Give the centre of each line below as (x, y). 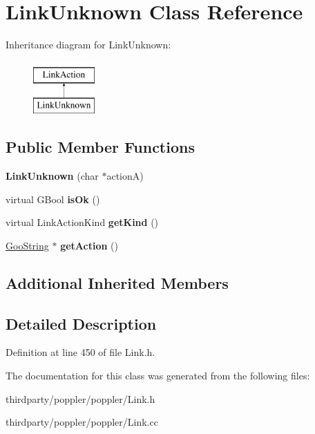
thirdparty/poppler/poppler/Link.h (80, 398)
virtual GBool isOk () (53, 199)
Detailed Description (81, 323)
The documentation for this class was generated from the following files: (158, 376)
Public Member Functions (100, 147)
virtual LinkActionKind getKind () (82, 222)
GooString (27, 245)
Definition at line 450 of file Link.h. (80, 352)
